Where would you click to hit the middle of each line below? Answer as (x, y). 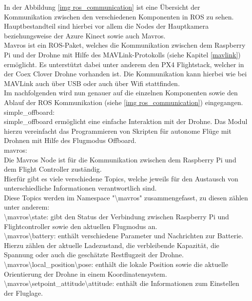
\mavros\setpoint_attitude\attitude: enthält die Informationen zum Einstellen (122, 283)
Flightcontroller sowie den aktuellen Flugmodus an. (81, 226)
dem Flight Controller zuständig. (53, 169)
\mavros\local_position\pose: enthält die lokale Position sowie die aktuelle (116, 264)
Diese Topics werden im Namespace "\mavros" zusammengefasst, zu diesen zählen (126, 197)
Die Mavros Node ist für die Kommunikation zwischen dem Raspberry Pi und (120, 159)
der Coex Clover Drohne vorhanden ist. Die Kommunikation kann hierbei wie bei (126, 74)
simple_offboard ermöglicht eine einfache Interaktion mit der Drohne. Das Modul (126, 121)
